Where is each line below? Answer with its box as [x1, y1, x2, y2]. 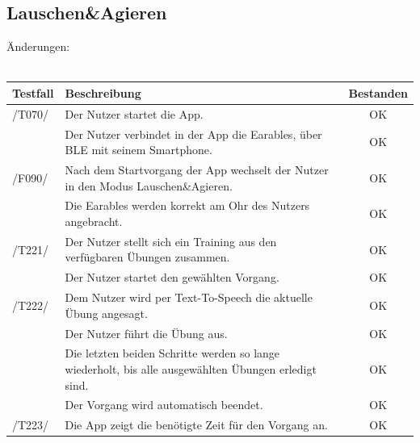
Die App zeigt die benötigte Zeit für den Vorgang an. [65, 416, 328, 433]
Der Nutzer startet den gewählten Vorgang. [65, 269, 279, 286]
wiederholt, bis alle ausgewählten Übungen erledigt [65, 361, 317, 378]
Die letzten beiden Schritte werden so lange [65, 345, 280, 362]
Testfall [12, 84, 54, 101]
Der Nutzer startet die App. [65, 105, 204, 122]
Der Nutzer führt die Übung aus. [65, 324, 228, 341]
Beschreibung [65, 84, 141, 101]
